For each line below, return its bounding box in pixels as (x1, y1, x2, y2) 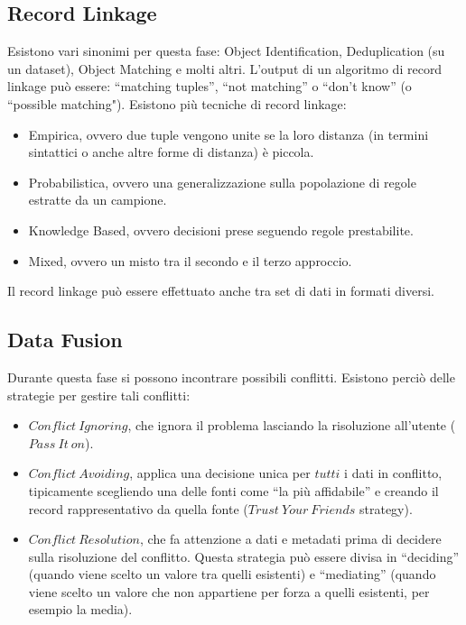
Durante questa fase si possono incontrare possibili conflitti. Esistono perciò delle (7, 367, 455, 386)
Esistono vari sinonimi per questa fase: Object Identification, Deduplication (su (7, 41, 445, 60)
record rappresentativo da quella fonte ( (28, 499, 248, 518)
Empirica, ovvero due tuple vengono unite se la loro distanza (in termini (28, 124, 429, 143)
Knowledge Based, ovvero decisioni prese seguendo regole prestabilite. (28, 220, 414, 239)
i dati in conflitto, (344, 464, 443, 483)
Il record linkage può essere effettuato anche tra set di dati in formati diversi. (7, 281, 435, 300)
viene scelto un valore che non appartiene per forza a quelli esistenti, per (28, 582, 430, 601)
